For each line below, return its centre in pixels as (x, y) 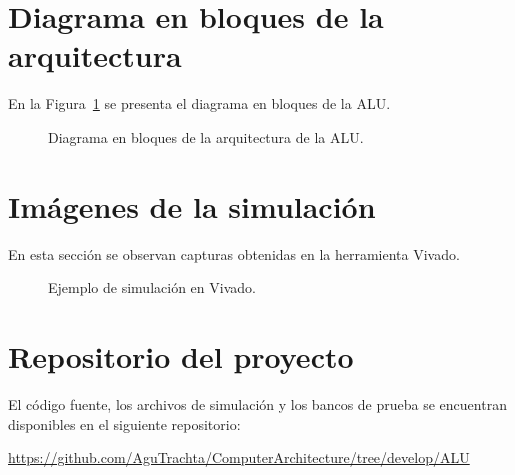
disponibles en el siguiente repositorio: (124, 423)
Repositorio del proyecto (181, 356)
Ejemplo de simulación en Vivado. (152, 287)
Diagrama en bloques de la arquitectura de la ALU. (206, 136)
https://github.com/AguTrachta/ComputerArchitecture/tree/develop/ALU (239, 457)
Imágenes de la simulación (192, 205)
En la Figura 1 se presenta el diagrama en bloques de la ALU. (199, 103)
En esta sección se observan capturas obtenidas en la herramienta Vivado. (234, 253)
